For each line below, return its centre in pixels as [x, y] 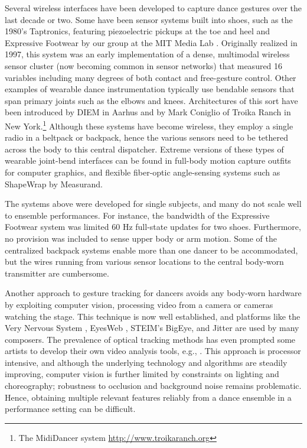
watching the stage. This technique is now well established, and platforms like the [153, 316]
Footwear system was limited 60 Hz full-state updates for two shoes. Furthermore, [153, 227]
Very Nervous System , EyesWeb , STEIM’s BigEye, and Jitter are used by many [152, 328]
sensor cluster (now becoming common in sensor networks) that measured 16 [144, 65]
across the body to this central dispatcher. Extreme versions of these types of [144, 149]
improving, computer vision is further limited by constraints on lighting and [142, 374]
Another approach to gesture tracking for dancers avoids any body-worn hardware [153, 293]
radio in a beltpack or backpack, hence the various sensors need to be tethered [146, 137]
